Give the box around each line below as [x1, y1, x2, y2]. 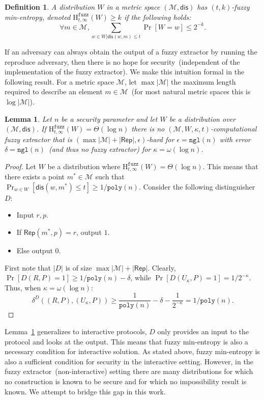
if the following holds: [124, 11, 191, 22]
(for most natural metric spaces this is [131, 86, 251, 97]
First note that [5, 262, 51, 273]
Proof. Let [5, 161, 36, 171]
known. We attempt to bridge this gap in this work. [5, 386, 166, 396]
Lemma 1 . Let [5, 113, 52, 124]
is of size [65, 262, 92, 273]
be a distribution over [169, 113, 236, 124]
